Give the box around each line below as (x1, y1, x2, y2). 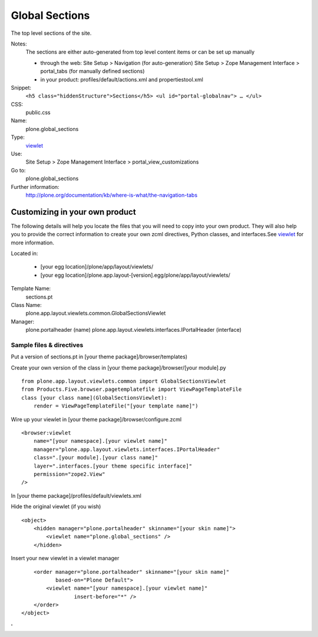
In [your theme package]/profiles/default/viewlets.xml (11, 492, 141, 499)
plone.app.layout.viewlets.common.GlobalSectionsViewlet (25, 310, 166, 317)
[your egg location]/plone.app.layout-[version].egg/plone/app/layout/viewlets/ (40, 272, 231, 279)
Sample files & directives (11, 341, 84, 349)
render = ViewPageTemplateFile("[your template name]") (33, 403, 198, 410)
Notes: (11, 40, 27, 47)
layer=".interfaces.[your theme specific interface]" (33, 462, 193, 469)
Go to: (11, 166, 26, 174)
